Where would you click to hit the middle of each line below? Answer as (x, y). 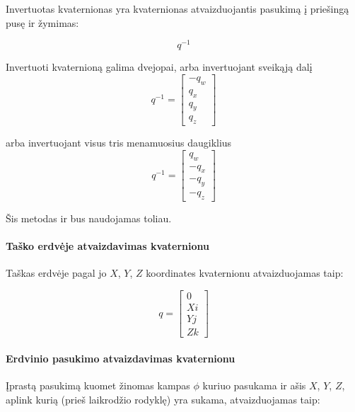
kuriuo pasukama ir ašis (254, 385)
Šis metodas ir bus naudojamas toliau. (89, 218)
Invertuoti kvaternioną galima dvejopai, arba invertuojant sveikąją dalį (159, 67)
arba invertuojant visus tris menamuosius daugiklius (119, 143)
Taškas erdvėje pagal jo (56, 273)
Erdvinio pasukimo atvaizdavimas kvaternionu (121, 358)
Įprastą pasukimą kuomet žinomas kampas (98, 385)
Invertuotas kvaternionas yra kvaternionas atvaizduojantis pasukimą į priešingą (177, 8)
